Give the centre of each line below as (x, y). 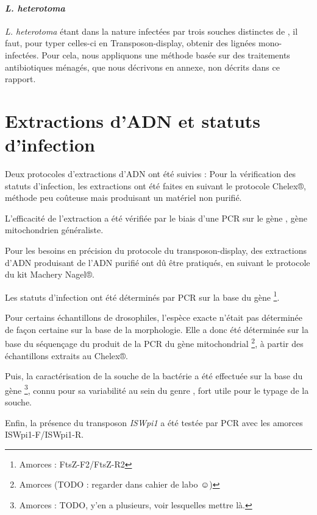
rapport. (20, 79)
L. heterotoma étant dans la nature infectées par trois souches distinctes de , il (151, 31)
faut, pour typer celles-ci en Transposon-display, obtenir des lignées (130, 43)
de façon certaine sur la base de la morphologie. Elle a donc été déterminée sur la (157, 329)
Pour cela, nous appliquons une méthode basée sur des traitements (166, 54)
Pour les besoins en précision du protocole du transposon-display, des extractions (156, 250)
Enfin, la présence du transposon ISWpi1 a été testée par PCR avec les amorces (154, 422)
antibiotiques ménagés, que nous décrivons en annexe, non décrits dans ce (142, 67)
